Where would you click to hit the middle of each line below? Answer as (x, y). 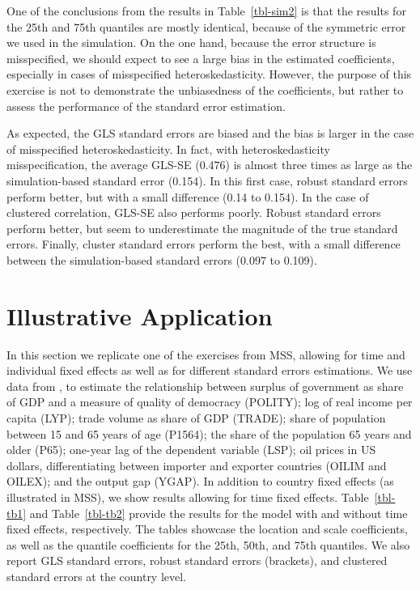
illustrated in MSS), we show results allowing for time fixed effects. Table (188, 497)
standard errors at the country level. (97, 576)
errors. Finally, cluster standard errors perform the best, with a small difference (204, 244)
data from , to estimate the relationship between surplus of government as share (205, 386)
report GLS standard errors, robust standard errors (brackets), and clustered (197, 560)
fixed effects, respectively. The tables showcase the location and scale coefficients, (207, 529)
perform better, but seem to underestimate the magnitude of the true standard (202, 228)
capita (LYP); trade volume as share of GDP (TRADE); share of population (196, 418)
